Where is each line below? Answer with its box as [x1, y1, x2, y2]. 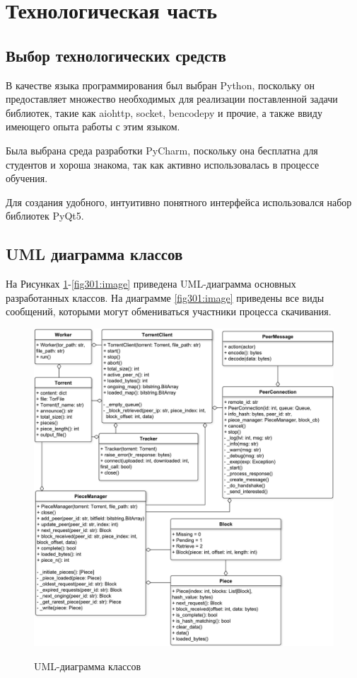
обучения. [6, 171, 48, 186]
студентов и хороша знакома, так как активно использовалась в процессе [6, 157, 320, 171]
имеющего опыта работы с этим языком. [6, 119, 180, 134]
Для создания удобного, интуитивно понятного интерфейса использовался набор [6, 194, 352, 209]
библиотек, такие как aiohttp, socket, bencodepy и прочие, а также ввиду [6, 105, 322, 120]
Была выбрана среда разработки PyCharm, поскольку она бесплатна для [6, 142, 318, 157]
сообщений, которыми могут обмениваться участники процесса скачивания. [6, 304, 332, 319]
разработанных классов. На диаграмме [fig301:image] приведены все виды [6, 290, 324, 305]
